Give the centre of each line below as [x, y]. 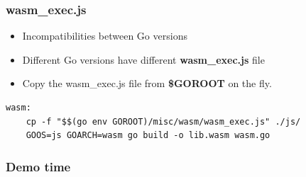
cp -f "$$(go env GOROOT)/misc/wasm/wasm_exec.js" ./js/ [163, 121]
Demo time [38, 166]
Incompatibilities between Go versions [105, 36]
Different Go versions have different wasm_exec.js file [143, 59]
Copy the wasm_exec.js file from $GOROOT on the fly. [147, 83]
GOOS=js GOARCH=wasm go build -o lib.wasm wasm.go [148, 136]
